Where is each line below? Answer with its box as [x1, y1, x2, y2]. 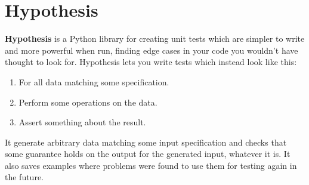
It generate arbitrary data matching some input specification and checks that [5, 135, 287, 148]
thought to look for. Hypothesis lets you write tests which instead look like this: [5, 55, 297, 68]
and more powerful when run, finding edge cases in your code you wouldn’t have [5, 44, 298, 56]
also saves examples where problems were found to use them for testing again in [5, 159, 297, 171]
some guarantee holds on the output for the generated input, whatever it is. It [5, 147, 291, 160]
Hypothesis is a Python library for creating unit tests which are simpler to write [5, 32, 305, 45]
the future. [5, 171, 44, 183]
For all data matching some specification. [18, 75, 169, 88]
